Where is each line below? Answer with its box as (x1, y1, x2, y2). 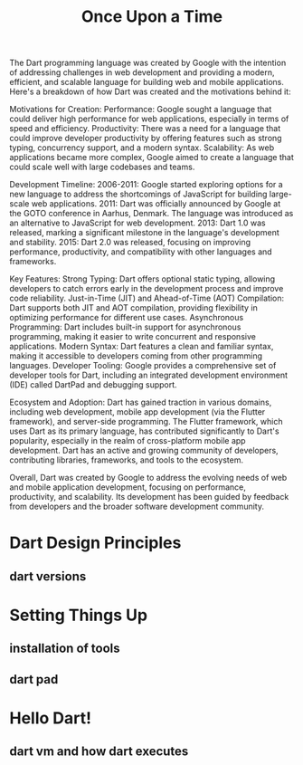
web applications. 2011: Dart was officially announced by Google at (31, 198, 281, 209)
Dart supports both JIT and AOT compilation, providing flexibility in (9, 302, 258, 313)
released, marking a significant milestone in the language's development (9, 227, 280, 238)
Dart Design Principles (9, 532, 182, 553)
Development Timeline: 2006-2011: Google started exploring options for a (9, 179, 283, 190)
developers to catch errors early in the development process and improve (9, 283, 284, 294)
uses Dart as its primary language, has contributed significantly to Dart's (9, 426, 279, 436)
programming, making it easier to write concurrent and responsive (9, 331, 256, 342)
